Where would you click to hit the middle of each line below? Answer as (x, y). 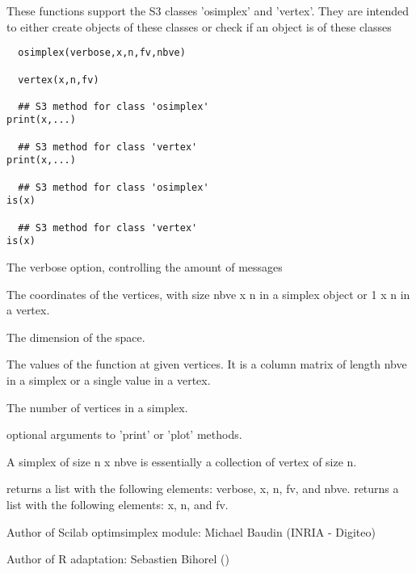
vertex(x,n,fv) (59, 80)
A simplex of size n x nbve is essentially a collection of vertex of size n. (182, 461)
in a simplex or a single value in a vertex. (109, 380)
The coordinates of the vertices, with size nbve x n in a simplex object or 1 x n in (208, 294)
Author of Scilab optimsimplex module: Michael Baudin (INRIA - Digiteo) (191, 531)
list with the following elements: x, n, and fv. (118, 504)
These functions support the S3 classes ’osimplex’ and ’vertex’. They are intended (208, 11)
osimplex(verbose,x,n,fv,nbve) (102, 53)
